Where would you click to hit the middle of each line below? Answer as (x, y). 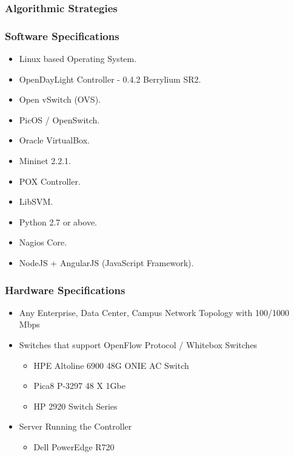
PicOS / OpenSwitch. (59, 119)
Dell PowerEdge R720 (74, 446)
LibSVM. (36, 201)
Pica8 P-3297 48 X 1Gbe (79, 386)
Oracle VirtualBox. (54, 140)
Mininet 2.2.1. (45, 161)
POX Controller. (50, 181)
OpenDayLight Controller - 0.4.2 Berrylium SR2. (110, 79)
